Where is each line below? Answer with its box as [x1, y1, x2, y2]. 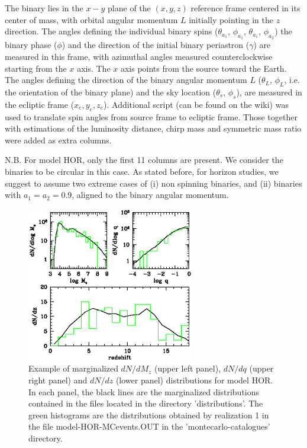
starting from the [5, 62, 67, 74]
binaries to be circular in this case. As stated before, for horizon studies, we [5, 165, 279, 177]
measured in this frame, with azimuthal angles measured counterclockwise [5, 50, 273, 62]
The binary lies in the [5, 2, 83, 14]
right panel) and [28, 374, 88, 386]
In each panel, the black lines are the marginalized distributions [28, 385, 260, 398]
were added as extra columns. [5, 133, 112, 146]
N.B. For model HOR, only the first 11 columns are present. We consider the [5, 153, 283, 166]
